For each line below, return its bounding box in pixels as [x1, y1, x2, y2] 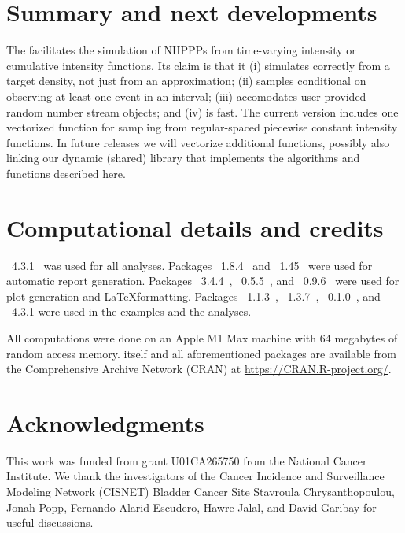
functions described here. [6, 165, 126, 181]
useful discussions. [6, 514, 94, 531]
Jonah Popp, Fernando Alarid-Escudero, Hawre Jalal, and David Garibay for [6, 498, 377, 515]
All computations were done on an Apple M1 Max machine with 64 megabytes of [6, 329, 398, 346]
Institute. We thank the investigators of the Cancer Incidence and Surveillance [6, 468, 385, 484]
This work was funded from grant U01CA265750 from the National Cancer [6, 452, 367, 468]
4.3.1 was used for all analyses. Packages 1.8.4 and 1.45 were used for [11, 257, 373, 273]
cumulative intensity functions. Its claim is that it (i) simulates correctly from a [6, 57, 390, 73]
